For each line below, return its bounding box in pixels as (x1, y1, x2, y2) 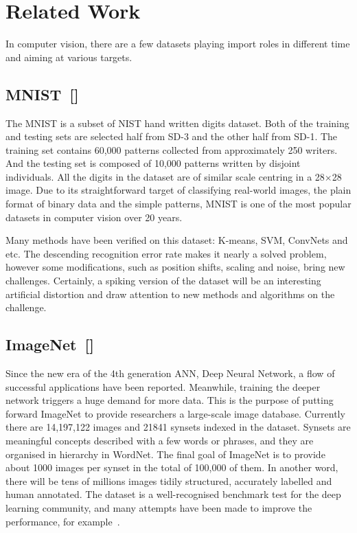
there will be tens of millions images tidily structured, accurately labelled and (5, 473, 332, 488)
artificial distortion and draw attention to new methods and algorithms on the (5, 286, 335, 301)
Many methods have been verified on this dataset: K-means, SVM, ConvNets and (5, 233, 348, 247)
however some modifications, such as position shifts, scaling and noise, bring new (5, 260, 345, 274)
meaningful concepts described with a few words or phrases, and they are (5, 433, 314, 447)
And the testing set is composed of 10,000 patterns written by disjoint (5, 156, 301, 170)
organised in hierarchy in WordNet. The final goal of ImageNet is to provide (5, 446, 325, 461)
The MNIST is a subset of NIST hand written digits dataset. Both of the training (5, 115, 349, 130)
